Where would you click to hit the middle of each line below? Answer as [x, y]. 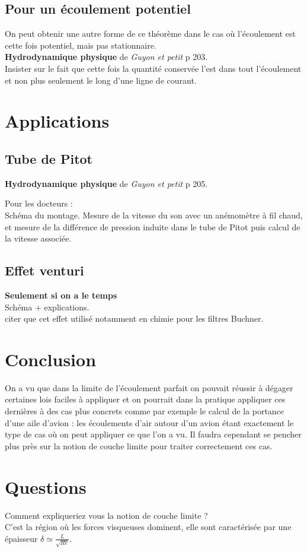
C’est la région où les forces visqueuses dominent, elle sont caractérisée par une [148, 527]
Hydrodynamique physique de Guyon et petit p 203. [106, 57]
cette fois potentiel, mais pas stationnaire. [81, 45]
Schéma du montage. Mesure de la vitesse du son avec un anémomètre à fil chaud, [154, 215]
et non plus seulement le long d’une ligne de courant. [101, 80]
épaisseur [21, 538]
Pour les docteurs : [39, 203]
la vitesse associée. [38, 238]
